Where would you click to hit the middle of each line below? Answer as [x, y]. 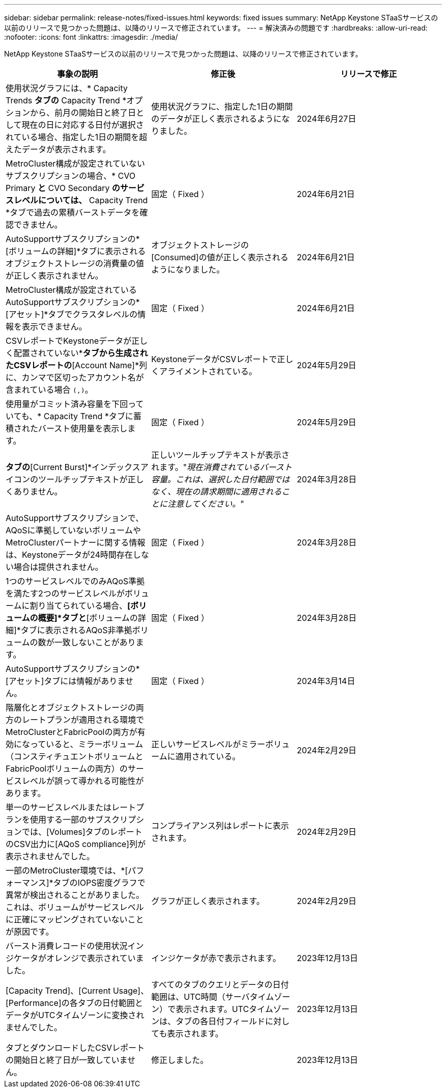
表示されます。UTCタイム [224, 1009]
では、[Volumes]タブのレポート [82, 832]
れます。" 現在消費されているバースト [221, 467]
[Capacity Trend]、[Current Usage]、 [77, 991]
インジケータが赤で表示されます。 [216, 958]
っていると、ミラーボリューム [87, 744]
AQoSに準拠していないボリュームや [73, 530]
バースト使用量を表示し [83, 428]
